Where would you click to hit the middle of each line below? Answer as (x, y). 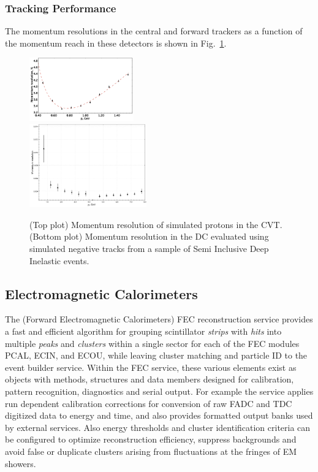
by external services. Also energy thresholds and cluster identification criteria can (158, 427)
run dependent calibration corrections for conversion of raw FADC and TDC (149, 403)
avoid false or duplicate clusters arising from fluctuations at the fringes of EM (151, 451)
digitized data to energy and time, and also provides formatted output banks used (159, 415)
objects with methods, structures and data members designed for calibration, (150, 379)
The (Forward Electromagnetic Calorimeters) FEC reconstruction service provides (159, 319)
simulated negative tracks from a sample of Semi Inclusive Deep (149, 249)
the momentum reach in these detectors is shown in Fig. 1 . (116, 43)
